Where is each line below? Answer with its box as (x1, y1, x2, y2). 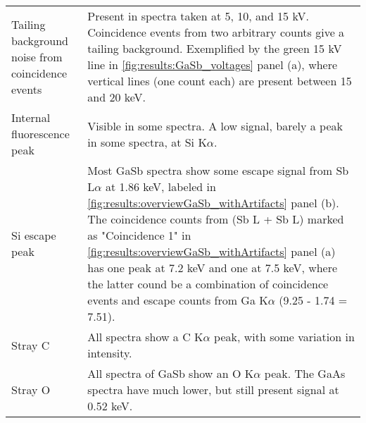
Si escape (11, 227, 56, 243)
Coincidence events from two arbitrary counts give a (87, 24, 345, 40)
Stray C (11, 336, 50, 353)
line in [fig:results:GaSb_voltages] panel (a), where (87, 56, 338, 73)
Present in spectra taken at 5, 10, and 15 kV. (87, 8, 310, 24)
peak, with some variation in (214, 329, 355, 345)
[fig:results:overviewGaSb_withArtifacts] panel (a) (87, 243, 336, 259)
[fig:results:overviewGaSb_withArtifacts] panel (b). (87, 195, 339, 211)
